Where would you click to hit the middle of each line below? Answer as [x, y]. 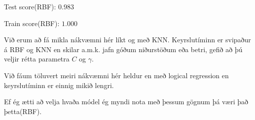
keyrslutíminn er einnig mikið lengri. [59, 85]
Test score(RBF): [30, 6]
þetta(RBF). [23, 111]
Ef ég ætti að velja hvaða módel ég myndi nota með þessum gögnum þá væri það [126, 102]
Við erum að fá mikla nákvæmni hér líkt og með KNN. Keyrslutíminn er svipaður [127, 40]
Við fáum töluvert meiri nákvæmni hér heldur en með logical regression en [116, 75]
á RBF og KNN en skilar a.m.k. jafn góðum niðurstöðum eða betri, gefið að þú [123, 49]
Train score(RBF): [32, 23]
